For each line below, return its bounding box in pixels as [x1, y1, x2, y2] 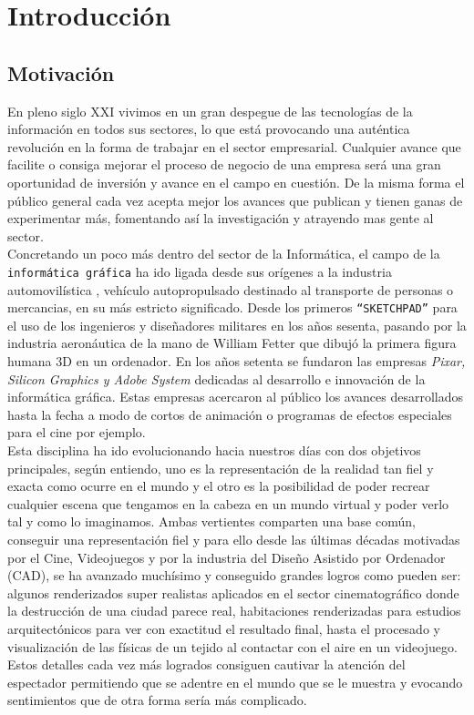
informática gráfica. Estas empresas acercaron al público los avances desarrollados [7, 387, 463, 406]
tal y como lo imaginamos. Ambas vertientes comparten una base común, [7, 512, 416, 531]
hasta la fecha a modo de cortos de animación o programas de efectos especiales [7, 404, 452, 424]
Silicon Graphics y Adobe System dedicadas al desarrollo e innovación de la [7, 369, 426, 388]
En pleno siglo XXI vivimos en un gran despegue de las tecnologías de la [7, 101, 413, 120]
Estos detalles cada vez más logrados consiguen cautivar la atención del [7, 655, 406, 674]
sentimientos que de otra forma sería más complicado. [7, 690, 307, 710]
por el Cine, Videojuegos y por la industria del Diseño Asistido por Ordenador [7, 547, 446, 567]
